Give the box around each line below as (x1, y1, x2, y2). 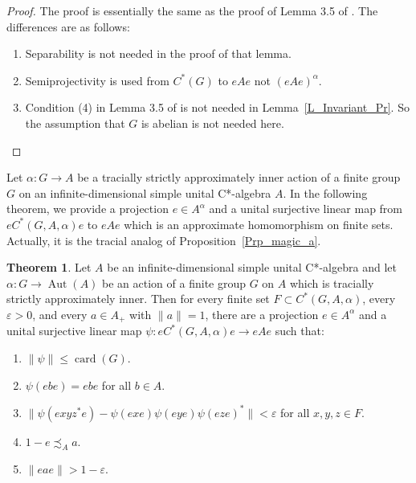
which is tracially (289, 274, 374, 291)
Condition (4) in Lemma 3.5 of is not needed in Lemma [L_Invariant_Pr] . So (25, 99, 410, 116)
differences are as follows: (6, 18, 130, 35)
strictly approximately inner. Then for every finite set (6, 290, 270, 307)
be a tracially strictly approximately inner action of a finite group (77, 169, 401, 186)
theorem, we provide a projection (6, 200, 169, 217)
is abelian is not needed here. (141, 114, 284, 131)
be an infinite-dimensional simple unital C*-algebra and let (107, 259, 397, 276)
